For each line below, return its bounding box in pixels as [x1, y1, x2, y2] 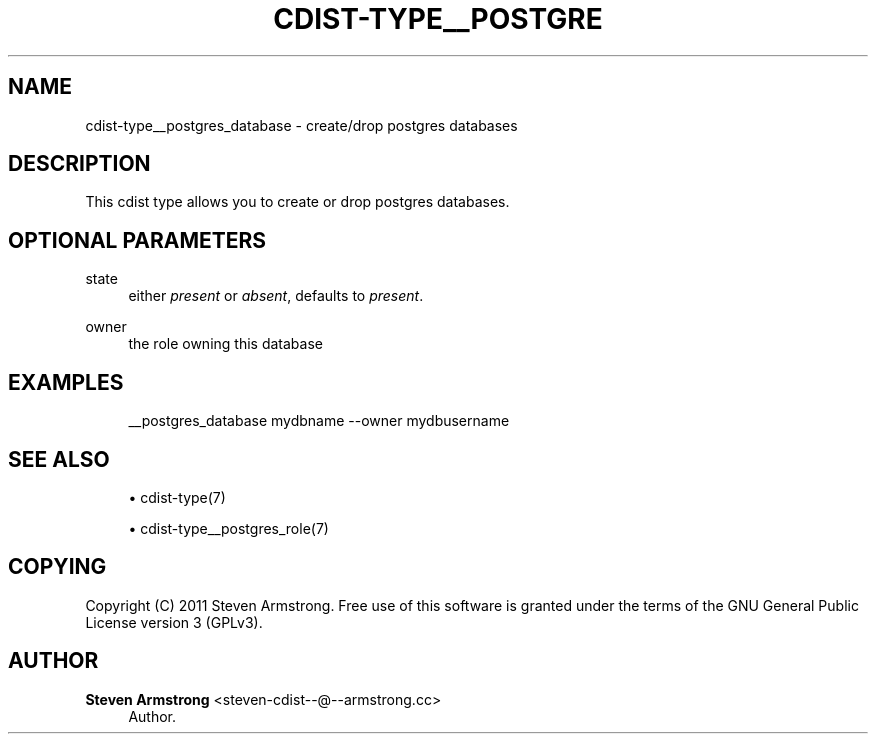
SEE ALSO [8, 446, 110, 472]
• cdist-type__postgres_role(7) [128, 519, 329, 537]
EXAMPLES [8, 369, 124, 395]
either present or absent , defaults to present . [128, 287, 424, 305]
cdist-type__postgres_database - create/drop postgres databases [85, 116, 518, 134]
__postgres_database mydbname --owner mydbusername [128, 412, 510, 430]
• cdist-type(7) [128, 488, 226, 506]
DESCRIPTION [8, 151, 151, 177]
